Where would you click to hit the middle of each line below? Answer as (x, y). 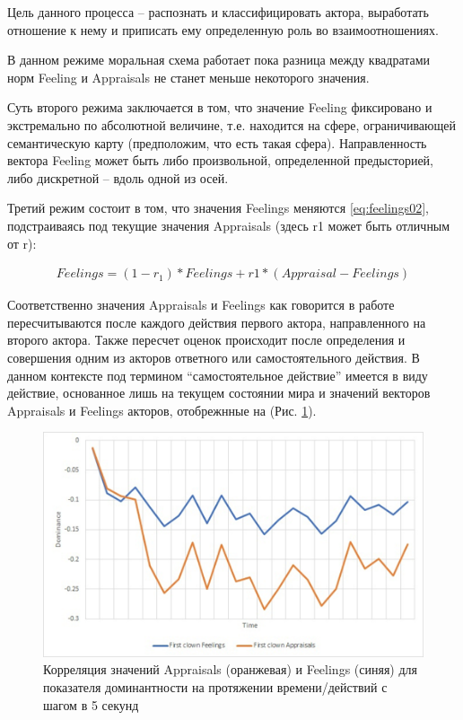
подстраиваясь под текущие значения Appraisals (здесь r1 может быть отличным (229, 225)
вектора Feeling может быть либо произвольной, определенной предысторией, (221, 160)
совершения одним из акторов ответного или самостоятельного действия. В (214, 357)
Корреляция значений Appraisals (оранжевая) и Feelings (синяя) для (231, 669)
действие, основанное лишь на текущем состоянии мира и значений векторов (219, 393)
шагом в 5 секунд (91, 704)
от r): (22, 243)
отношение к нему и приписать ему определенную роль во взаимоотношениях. (223, 29)
